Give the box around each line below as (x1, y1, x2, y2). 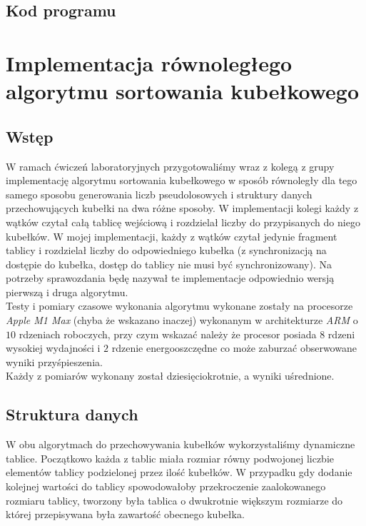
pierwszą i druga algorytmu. (6, 284, 128, 299)
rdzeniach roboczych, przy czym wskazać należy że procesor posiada (19, 326, 317, 341)
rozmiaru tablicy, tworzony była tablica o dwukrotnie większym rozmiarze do (6, 492, 343, 507)
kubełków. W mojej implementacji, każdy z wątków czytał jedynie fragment (6, 228, 337, 243)
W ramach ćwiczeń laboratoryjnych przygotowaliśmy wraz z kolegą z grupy (6, 158, 335, 173)
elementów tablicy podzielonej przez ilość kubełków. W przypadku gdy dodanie (6, 465, 352, 480)
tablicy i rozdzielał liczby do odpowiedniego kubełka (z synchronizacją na (6, 243, 327, 258)
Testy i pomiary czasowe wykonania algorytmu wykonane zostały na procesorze (6, 298, 353, 313)
